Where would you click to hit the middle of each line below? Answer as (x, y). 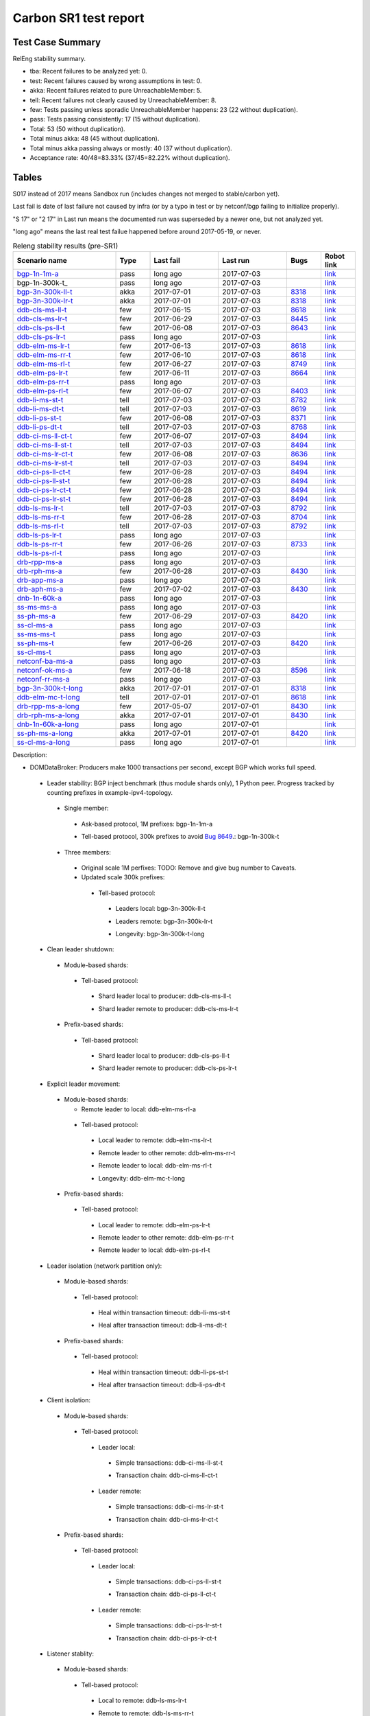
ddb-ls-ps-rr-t (40, 544)
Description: (30, 754)
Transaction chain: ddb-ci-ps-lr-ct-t (166, 1638)
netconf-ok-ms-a (45, 670)
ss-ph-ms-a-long (45, 733)
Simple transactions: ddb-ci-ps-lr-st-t (169, 1625)
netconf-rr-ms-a (43, 679)
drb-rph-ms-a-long (48, 715)
